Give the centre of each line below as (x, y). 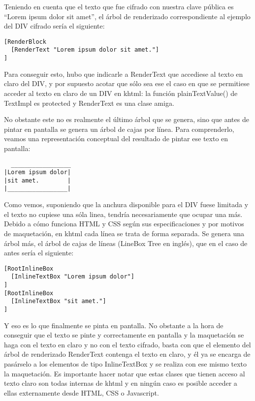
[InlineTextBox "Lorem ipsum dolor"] (73, 277)
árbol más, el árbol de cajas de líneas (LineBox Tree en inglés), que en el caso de (126, 243)
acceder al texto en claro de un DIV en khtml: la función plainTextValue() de (121, 93)
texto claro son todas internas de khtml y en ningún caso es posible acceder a (121, 383)
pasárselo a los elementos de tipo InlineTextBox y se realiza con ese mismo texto (126, 364)
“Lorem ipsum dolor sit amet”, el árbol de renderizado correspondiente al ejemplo (127, 16)
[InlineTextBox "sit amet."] (59, 301)
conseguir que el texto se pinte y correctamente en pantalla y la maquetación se (124, 335)
